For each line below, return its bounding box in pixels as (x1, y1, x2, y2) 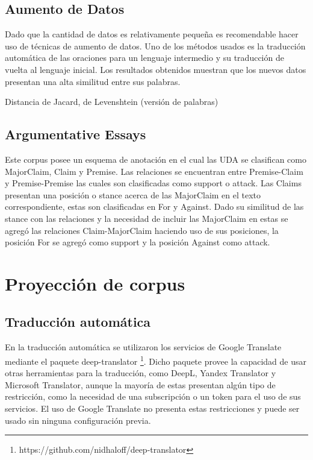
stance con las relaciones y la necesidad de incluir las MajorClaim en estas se (5, 212, 288, 224)
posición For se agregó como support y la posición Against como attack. (5, 236, 270, 248)
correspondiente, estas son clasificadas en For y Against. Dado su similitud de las (5, 200, 304, 213)
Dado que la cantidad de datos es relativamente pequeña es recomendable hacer (5, 28, 299, 40)
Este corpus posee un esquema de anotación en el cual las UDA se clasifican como (5, 153, 306, 165)
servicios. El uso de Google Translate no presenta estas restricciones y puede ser (5, 402, 300, 414)
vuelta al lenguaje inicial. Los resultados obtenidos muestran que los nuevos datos (5, 63, 306, 75)
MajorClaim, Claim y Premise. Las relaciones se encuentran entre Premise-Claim (5, 165, 303, 177)
